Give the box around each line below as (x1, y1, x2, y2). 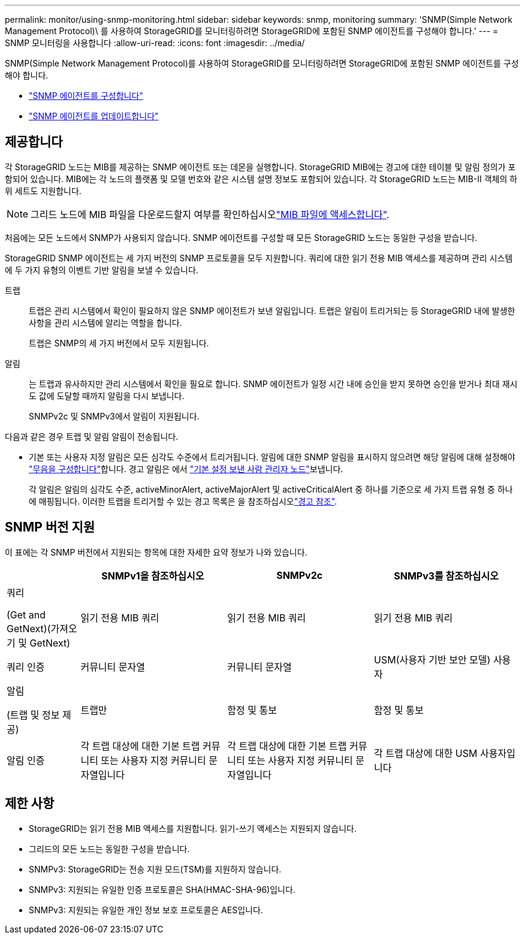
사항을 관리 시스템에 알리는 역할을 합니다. (29, 317, 182, 328)
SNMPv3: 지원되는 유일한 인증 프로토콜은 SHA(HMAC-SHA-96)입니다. (29, 884, 295, 895)
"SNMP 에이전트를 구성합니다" (29, 90, 143, 101)
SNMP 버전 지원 (5, 520, 95, 535)
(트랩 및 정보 (7, 708, 60, 721)
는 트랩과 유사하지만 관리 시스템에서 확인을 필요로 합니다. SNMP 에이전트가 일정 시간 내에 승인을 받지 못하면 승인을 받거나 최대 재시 (29, 378, 518, 389)
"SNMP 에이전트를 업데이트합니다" (29, 111, 159, 121)
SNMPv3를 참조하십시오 (394, 569, 499, 582)
